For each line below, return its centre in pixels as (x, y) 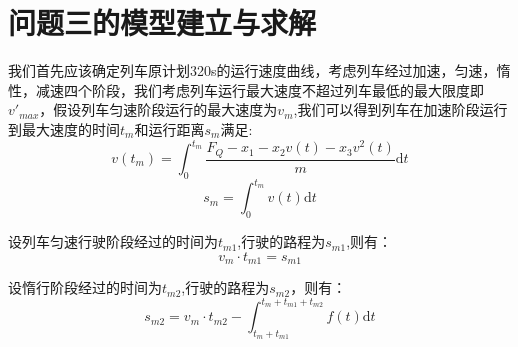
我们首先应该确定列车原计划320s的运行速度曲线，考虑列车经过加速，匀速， (252, 70)
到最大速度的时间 (64, 128)
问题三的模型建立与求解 (162, 22)
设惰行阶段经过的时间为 (85, 287)
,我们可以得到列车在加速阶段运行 (400, 109)
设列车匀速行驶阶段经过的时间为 (113, 241)
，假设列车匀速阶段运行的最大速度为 (158, 109)
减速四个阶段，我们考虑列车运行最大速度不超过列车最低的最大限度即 (259, 89)
